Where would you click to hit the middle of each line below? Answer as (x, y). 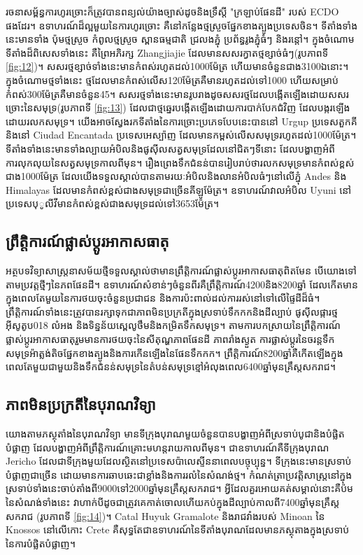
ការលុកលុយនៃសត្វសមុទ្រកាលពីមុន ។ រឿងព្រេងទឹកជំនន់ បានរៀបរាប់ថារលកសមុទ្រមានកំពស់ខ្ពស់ (180, 162)
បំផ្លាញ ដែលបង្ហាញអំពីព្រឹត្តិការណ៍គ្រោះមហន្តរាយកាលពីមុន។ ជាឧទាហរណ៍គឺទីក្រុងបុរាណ (168, 447)
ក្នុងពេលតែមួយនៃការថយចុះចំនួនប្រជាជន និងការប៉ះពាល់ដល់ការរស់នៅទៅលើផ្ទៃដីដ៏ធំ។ (163, 298)
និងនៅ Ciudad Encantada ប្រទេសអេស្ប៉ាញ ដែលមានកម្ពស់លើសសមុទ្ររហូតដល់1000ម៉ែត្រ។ (181, 135)
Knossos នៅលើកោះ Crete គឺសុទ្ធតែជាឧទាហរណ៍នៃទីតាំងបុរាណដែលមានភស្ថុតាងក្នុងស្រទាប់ (178, 529)
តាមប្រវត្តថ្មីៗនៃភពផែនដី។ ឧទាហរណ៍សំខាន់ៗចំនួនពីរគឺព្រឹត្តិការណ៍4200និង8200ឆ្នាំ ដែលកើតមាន (182, 284)
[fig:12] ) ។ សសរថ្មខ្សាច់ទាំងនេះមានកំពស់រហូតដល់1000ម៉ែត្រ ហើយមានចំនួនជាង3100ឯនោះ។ (177, 66)
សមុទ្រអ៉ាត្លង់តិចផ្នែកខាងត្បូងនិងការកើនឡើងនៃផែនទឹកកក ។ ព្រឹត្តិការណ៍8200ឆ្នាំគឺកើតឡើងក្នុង (175, 352)
